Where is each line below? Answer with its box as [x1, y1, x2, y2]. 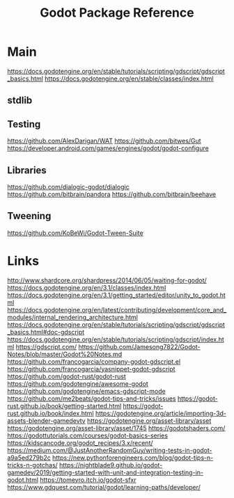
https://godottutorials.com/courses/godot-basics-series [7, 431, 169, 440]
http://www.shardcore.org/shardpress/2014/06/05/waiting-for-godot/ [7, 276, 207, 284]
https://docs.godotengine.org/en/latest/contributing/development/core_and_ [7, 305, 227, 314]
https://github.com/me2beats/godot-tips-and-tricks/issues [7, 394, 176, 403]
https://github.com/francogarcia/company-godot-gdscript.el [7, 357, 181, 366]
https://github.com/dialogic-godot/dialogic [7, 182, 130, 191]
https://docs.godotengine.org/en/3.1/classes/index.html [7, 283, 166, 291]
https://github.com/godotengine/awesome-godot [7, 379, 148, 387]
